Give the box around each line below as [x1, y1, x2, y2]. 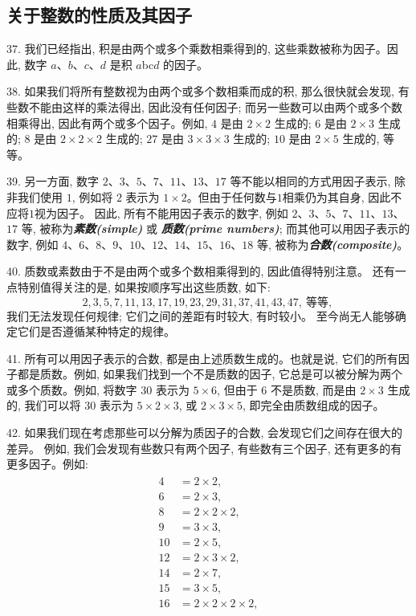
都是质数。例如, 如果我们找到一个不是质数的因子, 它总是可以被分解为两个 [17, 365, 403, 382]
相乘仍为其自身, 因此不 [282, 188, 402, 205]
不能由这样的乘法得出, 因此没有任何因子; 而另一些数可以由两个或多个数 [28, 98, 403, 115]
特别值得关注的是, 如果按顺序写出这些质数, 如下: [17, 278, 271, 295]
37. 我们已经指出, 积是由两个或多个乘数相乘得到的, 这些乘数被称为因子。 [6, 40, 387, 57]
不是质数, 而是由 [270, 381, 357, 398]
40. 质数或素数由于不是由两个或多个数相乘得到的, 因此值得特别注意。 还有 [6, 263, 395, 279]
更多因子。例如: [6, 455, 88, 472]
